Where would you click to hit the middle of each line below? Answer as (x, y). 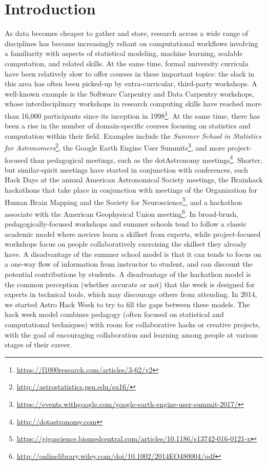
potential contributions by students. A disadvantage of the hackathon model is (128, 274)
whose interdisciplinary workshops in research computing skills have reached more (133, 104)
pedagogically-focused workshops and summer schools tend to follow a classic (126, 224)
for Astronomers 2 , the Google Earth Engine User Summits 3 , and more (115, 147)
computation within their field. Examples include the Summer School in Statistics (133, 135)
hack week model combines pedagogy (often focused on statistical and (114, 314)
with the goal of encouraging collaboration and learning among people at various (131, 334)
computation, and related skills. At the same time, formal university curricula (127, 63)
